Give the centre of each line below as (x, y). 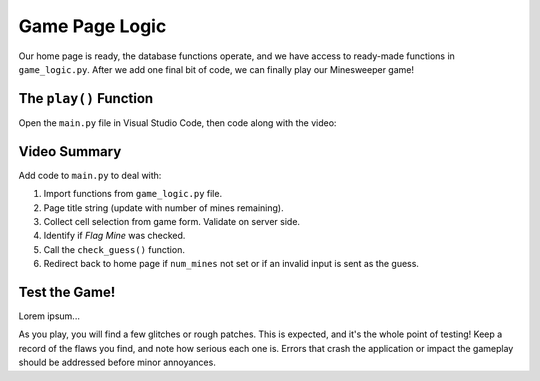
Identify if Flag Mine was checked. (114, 236)
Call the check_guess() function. (114, 249)
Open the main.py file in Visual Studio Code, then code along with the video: (177, 122)
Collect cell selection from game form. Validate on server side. (171, 221)
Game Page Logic (92, 26)
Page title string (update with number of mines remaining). (163, 207)
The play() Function (86, 98)
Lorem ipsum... (49, 316)
